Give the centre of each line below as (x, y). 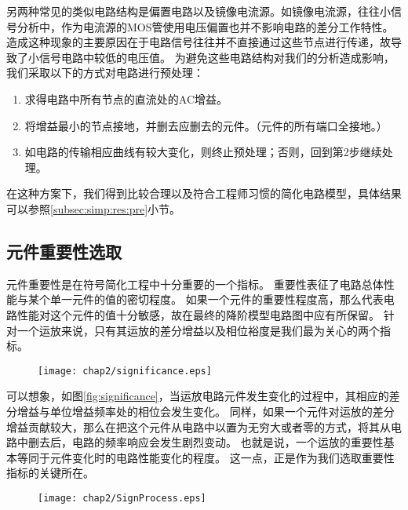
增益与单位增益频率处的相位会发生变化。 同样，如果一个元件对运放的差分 (206, 411)
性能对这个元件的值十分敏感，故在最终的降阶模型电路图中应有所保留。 (198, 314)
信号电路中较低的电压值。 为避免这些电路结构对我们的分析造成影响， (217, 57)
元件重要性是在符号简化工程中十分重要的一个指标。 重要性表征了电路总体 (195, 284)
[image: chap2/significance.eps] (125, 371)
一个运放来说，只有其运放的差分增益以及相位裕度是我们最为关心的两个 (198, 330)
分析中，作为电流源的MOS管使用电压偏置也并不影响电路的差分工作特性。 (205, 26)
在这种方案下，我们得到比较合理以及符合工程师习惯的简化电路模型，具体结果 (204, 193)
